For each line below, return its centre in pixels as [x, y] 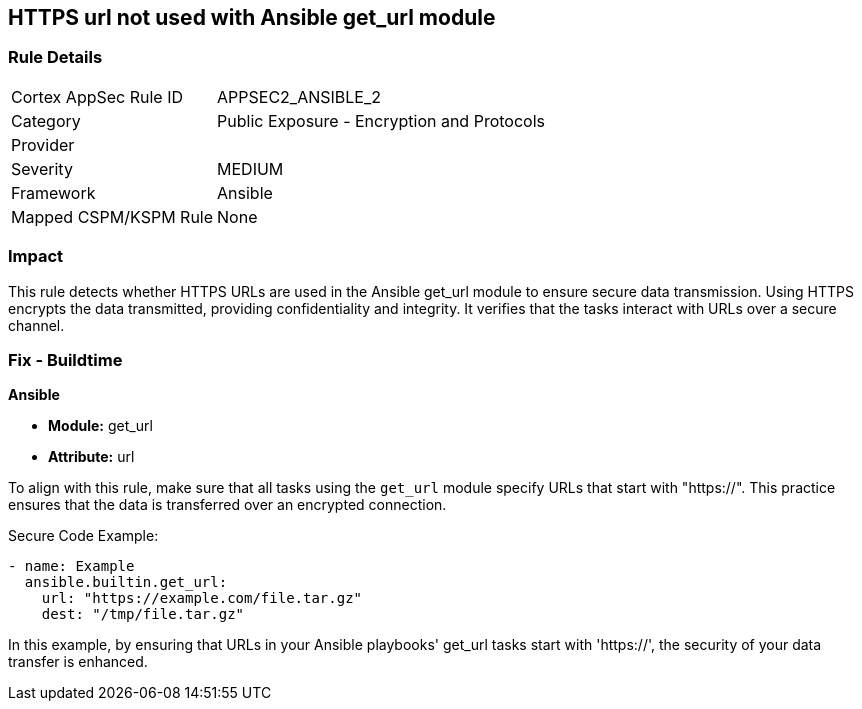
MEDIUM [250, 168]
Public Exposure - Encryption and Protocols [381, 120]
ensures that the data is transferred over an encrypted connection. [227, 505]
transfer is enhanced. [78, 662]
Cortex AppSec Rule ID [97, 96]
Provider [43, 144]
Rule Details [55, 57]
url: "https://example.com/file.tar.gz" [202, 598]
